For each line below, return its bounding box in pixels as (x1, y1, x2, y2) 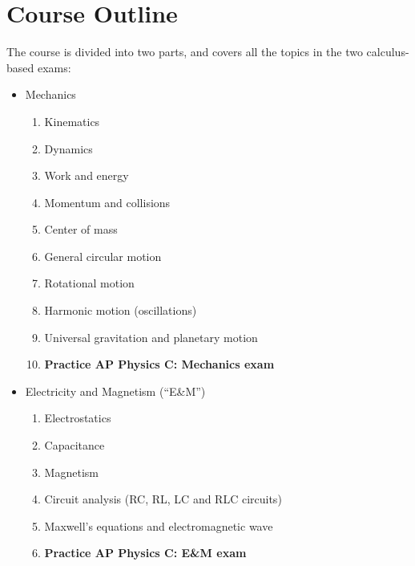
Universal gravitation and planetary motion (44, 328, 258, 345)
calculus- (366, 43, 409, 60)
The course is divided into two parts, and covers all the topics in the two (6, 43, 363, 60)
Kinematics (44, 112, 100, 129)
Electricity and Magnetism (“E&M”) (25, 382, 206, 399)
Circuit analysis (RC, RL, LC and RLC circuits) (44, 491, 282, 507)
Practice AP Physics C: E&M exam (44, 544, 247, 561)
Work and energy (44, 167, 129, 184)
